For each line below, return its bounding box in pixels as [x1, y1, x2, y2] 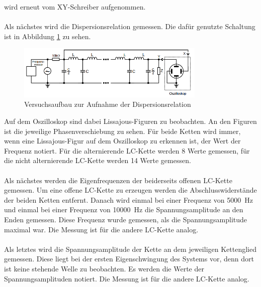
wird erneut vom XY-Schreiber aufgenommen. [4, 2, 146, 12]
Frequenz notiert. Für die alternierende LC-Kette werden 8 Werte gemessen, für [4, 145, 250, 156]
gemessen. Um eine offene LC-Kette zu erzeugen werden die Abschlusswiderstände [4, 185, 257, 195]
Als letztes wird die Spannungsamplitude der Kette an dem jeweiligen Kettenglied [4, 243, 256, 254]
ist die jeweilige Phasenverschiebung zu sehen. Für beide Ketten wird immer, [4, 125, 241, 136]
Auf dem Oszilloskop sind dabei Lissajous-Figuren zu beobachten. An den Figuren [4, 116, 257, 126]
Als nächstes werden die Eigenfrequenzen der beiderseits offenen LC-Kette [4, 175, 232, 185]
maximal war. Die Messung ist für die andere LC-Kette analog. [4, 224, 199, 234]
